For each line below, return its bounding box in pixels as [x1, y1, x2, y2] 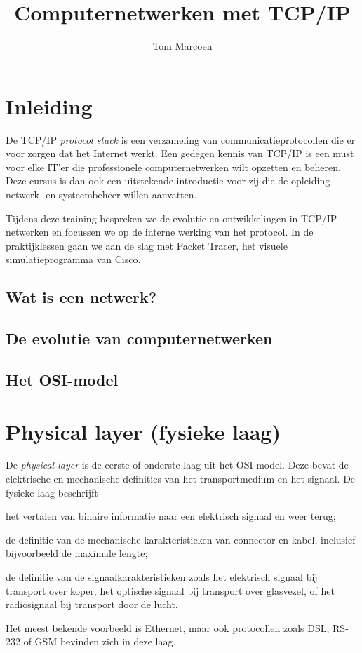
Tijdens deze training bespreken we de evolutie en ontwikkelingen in [6, 210, 298, 225]
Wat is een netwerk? [6, 286, 157, 308]
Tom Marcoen [152, 39, 213, 53]
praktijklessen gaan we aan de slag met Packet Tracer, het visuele [6, 238, 288, 253]
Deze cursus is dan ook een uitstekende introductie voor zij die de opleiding [6, 173, 330, 188]
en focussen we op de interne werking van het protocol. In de [52, 224, 314, 239]
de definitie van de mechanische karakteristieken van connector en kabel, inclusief [6, 532, 356, 546]
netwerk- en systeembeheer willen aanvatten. [6, 187, 197, 202]
